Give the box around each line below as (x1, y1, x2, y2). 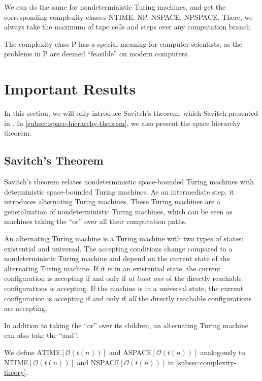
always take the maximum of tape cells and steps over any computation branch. (4, 21, 252, 32)
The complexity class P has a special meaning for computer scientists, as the (4, 38, 243, 49)
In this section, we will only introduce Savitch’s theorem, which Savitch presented (4, 108, 258, 118)
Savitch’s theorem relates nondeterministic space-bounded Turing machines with (4, 176, 254, 187)
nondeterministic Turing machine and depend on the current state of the (4, 253, 230, 264)
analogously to (200, 346, 245, 357)
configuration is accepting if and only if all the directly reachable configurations (4, 293, 252, 303)
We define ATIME (4, 346, 61, 357)
